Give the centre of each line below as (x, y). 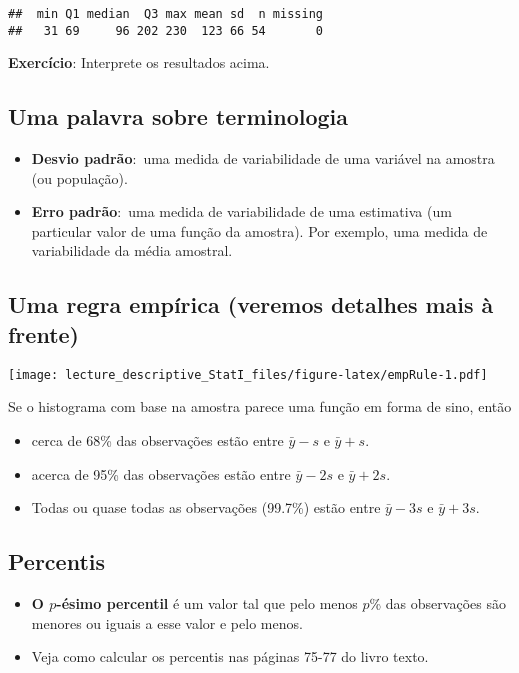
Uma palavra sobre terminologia (178, 116)
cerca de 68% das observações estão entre (157, 439)
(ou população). (79, 177)
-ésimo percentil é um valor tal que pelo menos (207, 602)
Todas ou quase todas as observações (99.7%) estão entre (206, 507)
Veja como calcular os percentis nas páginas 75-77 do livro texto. (230, 656)
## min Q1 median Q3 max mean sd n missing (165, 14)
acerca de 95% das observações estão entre (161, 473)
